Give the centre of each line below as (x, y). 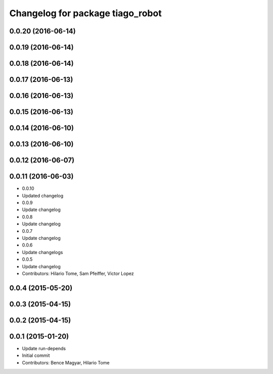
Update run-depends (44, 348)
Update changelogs (42, 252)
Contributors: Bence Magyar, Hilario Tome (66, 362)
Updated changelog (43, 195)
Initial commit (36, 356)
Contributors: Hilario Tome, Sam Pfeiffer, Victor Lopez (78, 273)
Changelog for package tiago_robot (85, 13)
